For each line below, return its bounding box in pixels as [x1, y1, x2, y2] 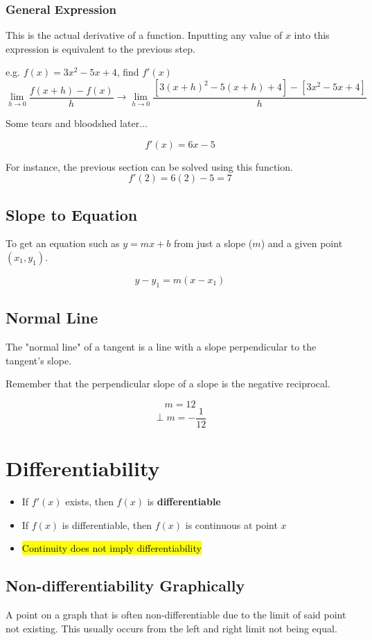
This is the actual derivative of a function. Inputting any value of [6, 28, 283, 42]
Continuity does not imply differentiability [21, 541, 202, 555]
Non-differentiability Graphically [6, 575, 245, 596]
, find [116, 65, 139, 79]
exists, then [65, 494, 114, 508]
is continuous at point [185, 517, 278, 532]
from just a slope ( [173, 236, 253, 251]
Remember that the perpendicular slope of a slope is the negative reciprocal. [6, 376, 330, 391]
